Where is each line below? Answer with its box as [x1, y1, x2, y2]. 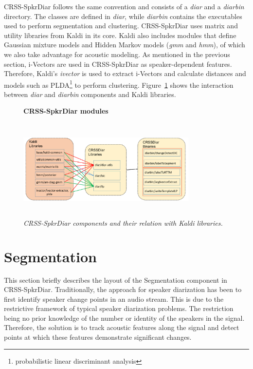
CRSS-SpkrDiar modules [23, 105, 108, 116]
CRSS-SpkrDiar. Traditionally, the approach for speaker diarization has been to [4, 284, 242, 294]
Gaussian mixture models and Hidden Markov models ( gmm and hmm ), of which [4, 39, 245, 50]
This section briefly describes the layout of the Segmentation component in [4, 274, 227, 285]
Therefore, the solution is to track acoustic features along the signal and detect [4, 322, 239, 332]
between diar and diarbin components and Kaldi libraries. [4, 89, 176, 99]
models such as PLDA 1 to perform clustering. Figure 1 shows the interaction [4, 78, 234, 90]
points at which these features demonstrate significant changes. [4, 332, 192, 342]
